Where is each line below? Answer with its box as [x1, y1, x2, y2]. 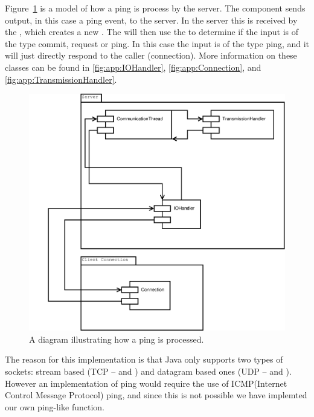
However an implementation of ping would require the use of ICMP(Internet [5, 377, 287, 389]
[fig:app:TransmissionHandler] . [5, 73, 117, 85]
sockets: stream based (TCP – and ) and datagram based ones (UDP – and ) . [5, 365, 292, 378]
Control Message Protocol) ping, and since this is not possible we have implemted [5, 389, 307, 401]
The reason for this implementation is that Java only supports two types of [5, 353, 283, 366]
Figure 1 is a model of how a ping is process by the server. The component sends [5, 2, 306, 14]
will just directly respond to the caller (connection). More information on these [5, 49, 297, 62]
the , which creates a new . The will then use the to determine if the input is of [5, 25, 298, 38]
